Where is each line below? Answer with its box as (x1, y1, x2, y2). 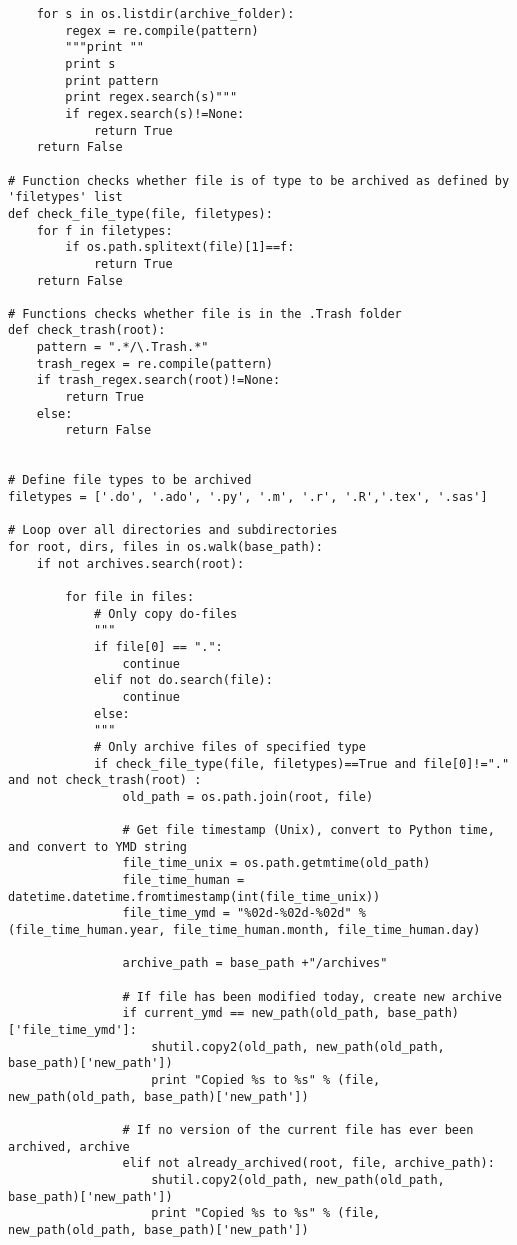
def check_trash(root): (8, 323, 166, 338)
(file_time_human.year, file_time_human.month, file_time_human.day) (8, 923, 481, 938)
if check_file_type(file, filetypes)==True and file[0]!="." (93, 756, 510, 771)
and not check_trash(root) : (8, 773, 202, 788)
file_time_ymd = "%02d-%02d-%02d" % (122, 906, 366, 921)
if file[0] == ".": (93, 639, 223, 654)
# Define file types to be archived (8, 473, 252, 488)
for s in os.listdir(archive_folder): (36, 7, 295, 21)
